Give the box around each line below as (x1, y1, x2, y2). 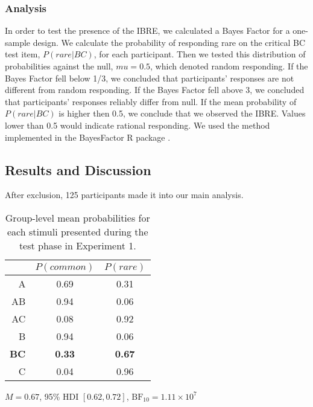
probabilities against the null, (5, 60, 113, 72)
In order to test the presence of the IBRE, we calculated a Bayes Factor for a (5, 24, 290, 37)
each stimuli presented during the (7, 224, 148, 239)
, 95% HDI (39, 389, 79, 402)
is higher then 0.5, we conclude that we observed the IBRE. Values (58, 107, 306, 120)
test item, (5, 48, 40, 60)
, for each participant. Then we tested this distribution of (93, 48, 306, 60)
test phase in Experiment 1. (19, 238, 136, 252)
